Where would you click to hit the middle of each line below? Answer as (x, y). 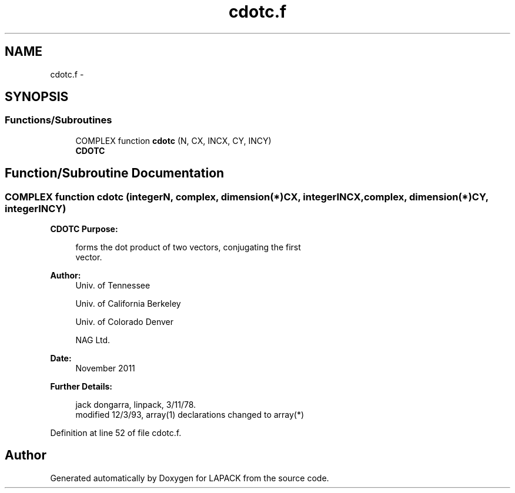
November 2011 (105, 368)
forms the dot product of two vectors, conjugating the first (188, 247)
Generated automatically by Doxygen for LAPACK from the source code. (190, 478)
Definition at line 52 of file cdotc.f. (116, 433)
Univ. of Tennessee (113, 286)
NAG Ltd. (93, 340)
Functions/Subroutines (58, 120)
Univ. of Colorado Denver (125, 322)
